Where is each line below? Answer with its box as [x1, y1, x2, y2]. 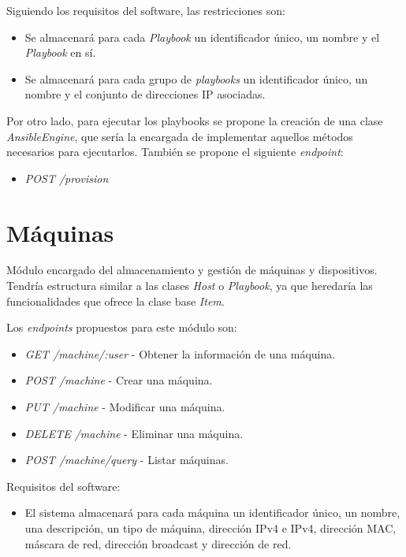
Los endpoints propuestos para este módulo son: [6, 319, 237, 336]
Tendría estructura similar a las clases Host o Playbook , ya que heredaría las [6, 277, 373, 294]
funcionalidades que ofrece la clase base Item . [6, 292, 225, 309]
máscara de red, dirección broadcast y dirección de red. [24, 535, 292, 551]
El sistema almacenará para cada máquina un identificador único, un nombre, [24, 504, 400, 521]
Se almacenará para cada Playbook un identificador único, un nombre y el [24, 28, 380, 45]
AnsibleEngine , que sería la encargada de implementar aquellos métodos [6, 128, 353, 144]
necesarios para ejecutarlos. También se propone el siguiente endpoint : [6, 143, 344, 160]
